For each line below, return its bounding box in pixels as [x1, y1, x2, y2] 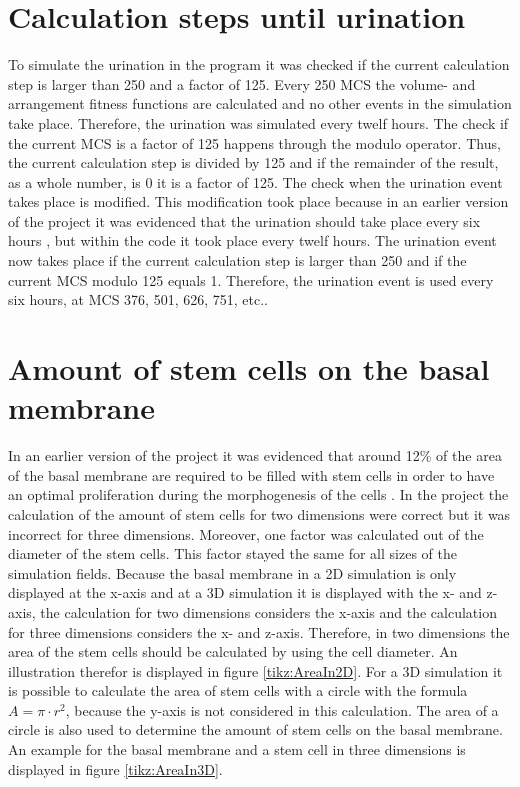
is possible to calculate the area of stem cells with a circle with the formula [8, 680, 468, 701]
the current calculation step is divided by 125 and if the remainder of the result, [8, 152, 499, 173]
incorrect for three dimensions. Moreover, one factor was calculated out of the [8, 523, 484, 544]
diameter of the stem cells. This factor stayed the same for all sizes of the [8, 543, 457, 564]
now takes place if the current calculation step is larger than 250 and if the [8, 250, 467, 271]
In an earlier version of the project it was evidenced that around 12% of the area [8, 445, 502, 466]
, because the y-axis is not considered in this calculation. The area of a [65, 699, 499, 720]
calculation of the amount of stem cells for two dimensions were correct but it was [8, 503, 511, 524]
